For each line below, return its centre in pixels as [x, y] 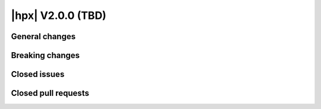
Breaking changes [45, 55]
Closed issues [38, 74]
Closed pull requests [50, 93]
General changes [43, 36]
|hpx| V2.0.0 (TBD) [59, 15]
